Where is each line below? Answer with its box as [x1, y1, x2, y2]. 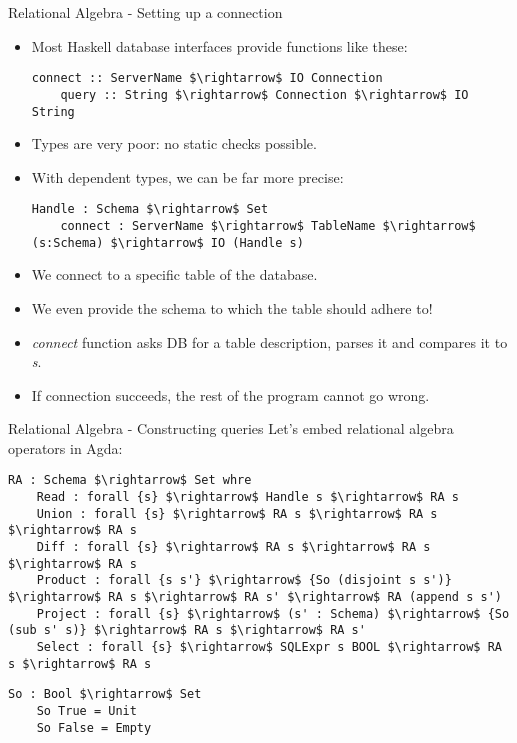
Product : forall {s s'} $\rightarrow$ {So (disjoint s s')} [36, 573, 452, 588]
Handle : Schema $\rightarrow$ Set [31, 202, 269, 217]
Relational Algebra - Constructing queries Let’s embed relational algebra [8, 418, 454, 439]
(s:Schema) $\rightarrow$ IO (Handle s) [31, 235, 304, 250]
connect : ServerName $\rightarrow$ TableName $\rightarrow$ [60, 219, 476, 233]
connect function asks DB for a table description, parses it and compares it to [31, 331, 508, 352]
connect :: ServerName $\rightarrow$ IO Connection [31, 71, 383, 86]
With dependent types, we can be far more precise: [31, 166, 344, 187]
